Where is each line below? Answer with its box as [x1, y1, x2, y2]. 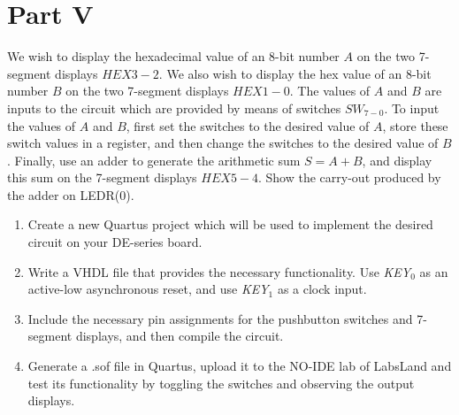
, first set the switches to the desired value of [126, 116, 370, 134]
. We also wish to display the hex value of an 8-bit [158, 64, 432, 82]
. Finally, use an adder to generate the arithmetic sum [7, 150, 301, 169]
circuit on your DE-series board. [27, 233, 203, 251]
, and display [362, 150, 432, 169]
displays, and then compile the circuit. [75, 327, 284, 345]
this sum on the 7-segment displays [7, 168, 197, 187]
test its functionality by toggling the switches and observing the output [27, 373, 415, 392]
